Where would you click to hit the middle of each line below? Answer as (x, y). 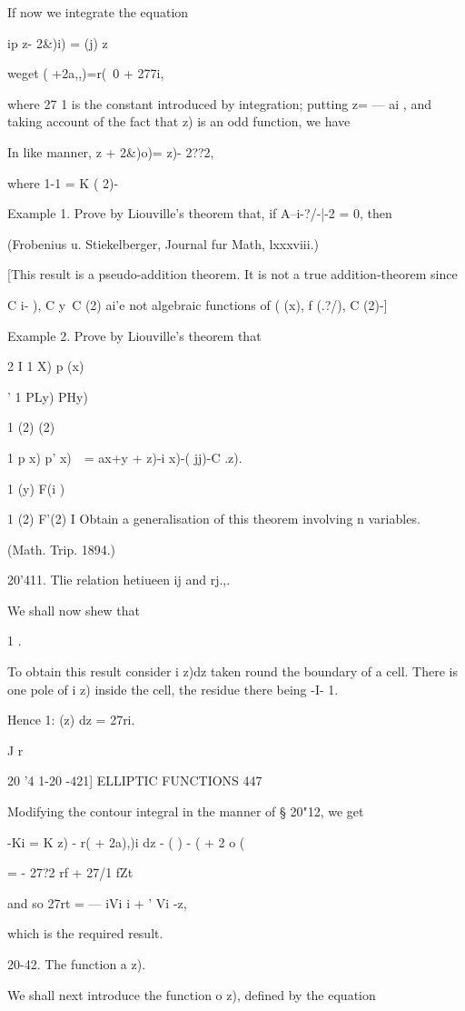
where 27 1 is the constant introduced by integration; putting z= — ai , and (219, 103)
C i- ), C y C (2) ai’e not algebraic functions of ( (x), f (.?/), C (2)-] (198, 304)
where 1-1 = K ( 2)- (63, 182)
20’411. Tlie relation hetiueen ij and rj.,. (119, 580)
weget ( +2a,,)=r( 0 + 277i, (86, 73)
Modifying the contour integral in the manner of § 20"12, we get (186, 811)
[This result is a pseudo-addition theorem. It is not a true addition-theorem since (232, 274)
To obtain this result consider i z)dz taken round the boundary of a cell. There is (232, 671)
